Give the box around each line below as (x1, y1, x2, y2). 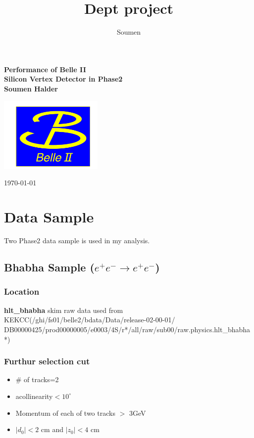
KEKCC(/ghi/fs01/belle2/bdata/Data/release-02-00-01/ (4, 314, 175, 325)
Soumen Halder (4, 83, 58, 93)
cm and (41, 424, 63, 435)
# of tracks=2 (15, 374, 59, 385)
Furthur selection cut (4, 355, 90, 367)
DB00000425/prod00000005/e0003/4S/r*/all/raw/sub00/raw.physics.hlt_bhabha (4, 324, 251, 334)
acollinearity (15, 391, 53, 401)
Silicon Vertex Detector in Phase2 (4, 74, 123, 84)
